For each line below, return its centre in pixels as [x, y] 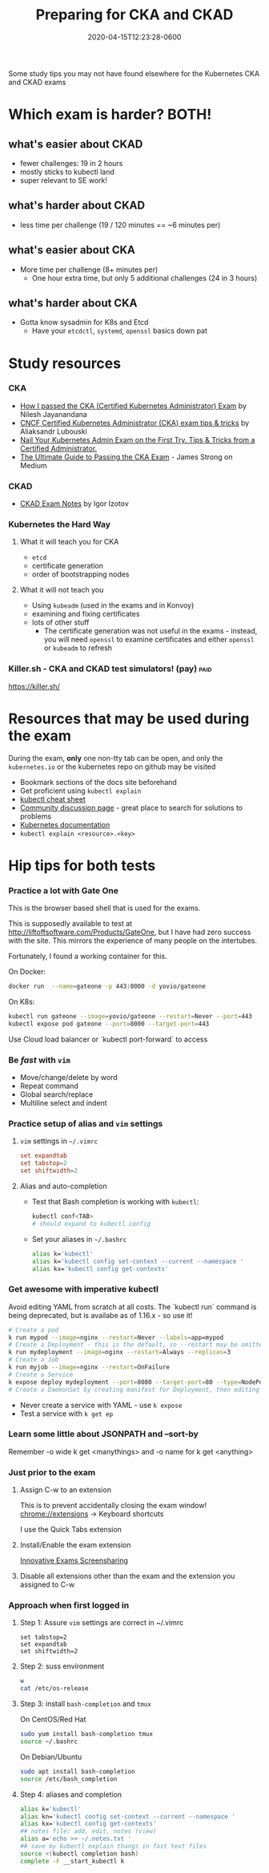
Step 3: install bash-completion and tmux [86, 1704]
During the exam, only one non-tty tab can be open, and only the [116, 758]
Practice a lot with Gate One [63, 890]
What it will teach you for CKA [69, 542]
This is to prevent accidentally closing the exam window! [113, 1506]
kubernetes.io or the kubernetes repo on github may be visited [112, 767]
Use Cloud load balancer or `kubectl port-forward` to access [108, 1039]
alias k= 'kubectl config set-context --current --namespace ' [138, 1261]
